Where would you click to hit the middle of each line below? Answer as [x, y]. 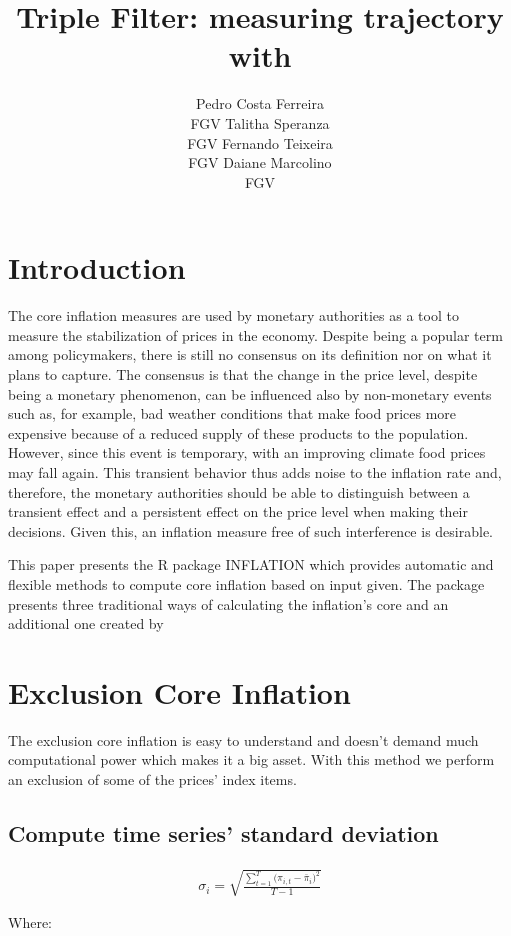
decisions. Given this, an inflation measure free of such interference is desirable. [250, 530]
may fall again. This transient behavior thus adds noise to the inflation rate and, [255, 471]
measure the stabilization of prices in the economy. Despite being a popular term [255, 334]
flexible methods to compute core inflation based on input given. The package [246, 583]
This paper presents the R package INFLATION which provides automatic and [251, 564]
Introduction [97, 267]
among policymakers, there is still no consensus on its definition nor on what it [250, 354]
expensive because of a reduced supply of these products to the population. [238, 432]
